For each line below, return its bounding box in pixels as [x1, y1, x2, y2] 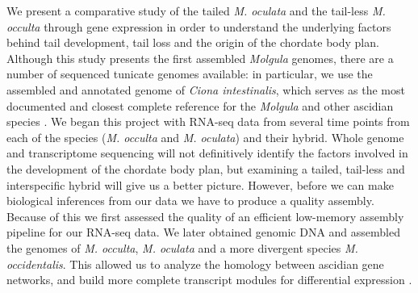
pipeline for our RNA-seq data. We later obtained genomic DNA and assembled [6, 224, 401, 241]
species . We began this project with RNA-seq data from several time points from [6, 113, 410, 130]
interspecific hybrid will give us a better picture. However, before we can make [6, 176, 394, 193]
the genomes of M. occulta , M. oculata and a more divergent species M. [6, 239, 358, 256]
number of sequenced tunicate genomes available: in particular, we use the [6, 65, 373, 82]
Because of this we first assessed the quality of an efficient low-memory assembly [6, 207, 404, 224]
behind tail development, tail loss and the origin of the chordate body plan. [6, 34, 379, 51]
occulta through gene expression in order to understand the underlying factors [6, 18, 391, 35]
